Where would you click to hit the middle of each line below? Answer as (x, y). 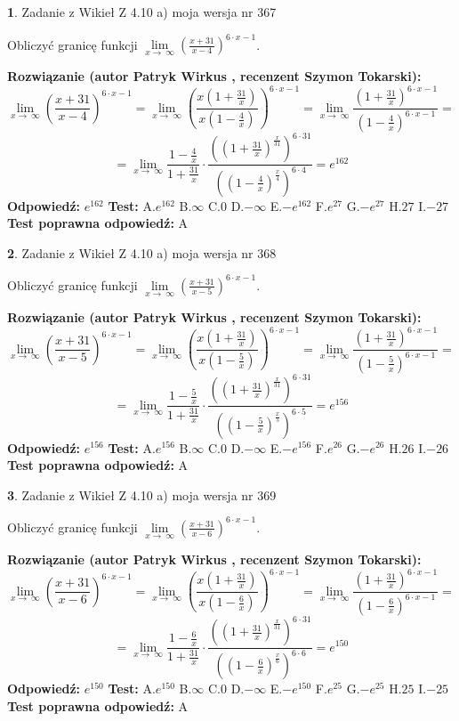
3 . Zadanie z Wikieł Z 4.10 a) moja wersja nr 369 (142, 494)
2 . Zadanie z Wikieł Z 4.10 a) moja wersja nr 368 (142, 252)
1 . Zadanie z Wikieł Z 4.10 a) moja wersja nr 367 (142, 12)
